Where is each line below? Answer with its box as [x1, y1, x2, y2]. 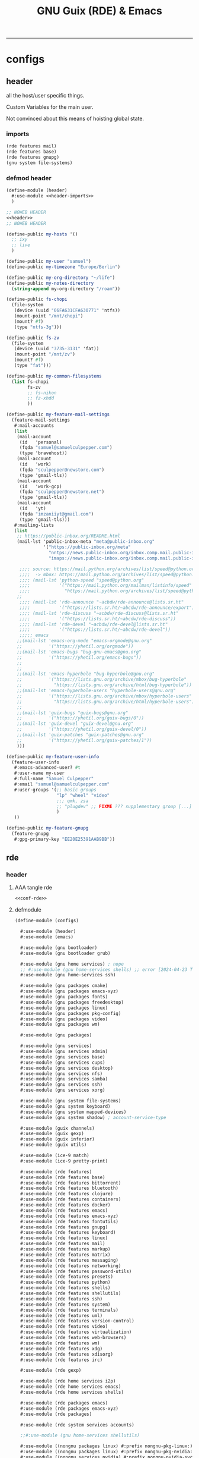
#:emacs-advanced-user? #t [14, 765, 81, 771]
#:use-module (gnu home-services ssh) [20, 972, 116, 978]
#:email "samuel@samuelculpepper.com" [14, 781, 110, 787]
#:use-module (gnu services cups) [20, 1060, 105, 1066]
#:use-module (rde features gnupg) [20, 1224, 108, 1230]
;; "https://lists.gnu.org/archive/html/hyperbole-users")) [17, 699, 197, 705]
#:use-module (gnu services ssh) [20, 1082, 103, 1088]
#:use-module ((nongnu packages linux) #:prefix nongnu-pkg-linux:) [20, 1443, 193, 1449]
